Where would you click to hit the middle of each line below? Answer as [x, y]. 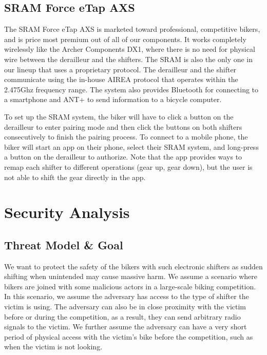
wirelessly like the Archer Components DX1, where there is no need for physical [130, 49]
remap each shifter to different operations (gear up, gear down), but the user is [128, 166]
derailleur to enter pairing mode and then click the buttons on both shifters [123, 126]
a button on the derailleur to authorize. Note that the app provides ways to [123, 157]
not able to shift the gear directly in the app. [75, 177]
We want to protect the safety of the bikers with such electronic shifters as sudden [133, 266]
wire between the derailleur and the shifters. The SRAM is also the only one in [129, 59]
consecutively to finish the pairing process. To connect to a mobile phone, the [126, 137]
